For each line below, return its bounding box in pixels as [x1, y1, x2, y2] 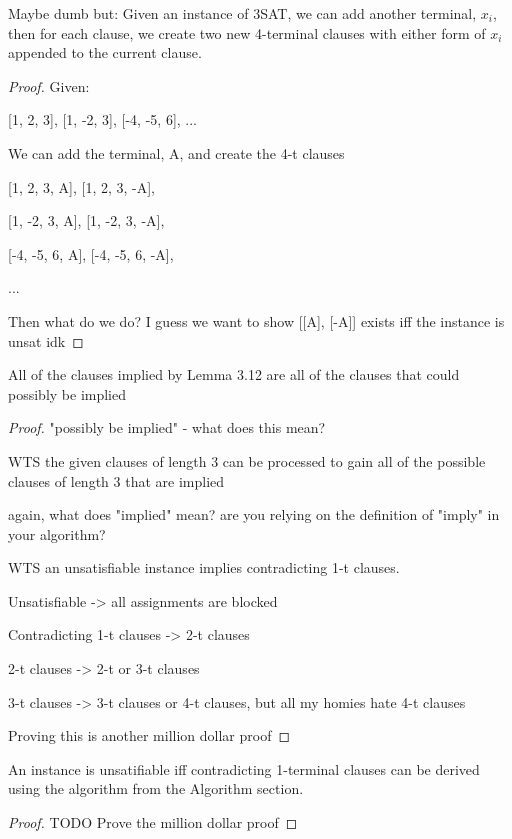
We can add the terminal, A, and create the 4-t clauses [8, 142, 345, 163]
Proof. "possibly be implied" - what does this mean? [8, 417, 326, 438]
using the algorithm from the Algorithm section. [8, 778, 304, 799]
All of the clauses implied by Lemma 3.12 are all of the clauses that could [8, 364, 460, 385]
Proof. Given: [8, 75, 90, 96]
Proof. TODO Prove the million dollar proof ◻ [8, 812, 298, 833]
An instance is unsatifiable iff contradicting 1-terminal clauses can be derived [8, 758, 480, 779]
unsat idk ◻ [8, 330, 84, 351]
